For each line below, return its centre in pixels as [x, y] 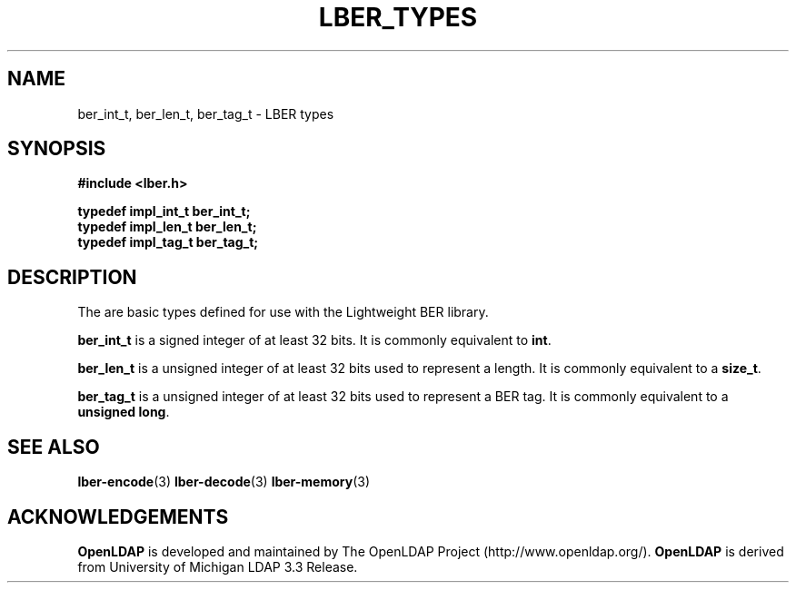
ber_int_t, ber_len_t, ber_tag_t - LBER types [206, 113]
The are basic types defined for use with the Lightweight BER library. [283, 312]
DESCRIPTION [72, 277]
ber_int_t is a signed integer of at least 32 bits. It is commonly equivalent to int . [314, 340]
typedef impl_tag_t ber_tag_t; [168, 242]
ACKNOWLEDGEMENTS [118, 516]
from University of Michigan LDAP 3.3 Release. [218, 566]
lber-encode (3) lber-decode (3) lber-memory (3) [224, 482]
